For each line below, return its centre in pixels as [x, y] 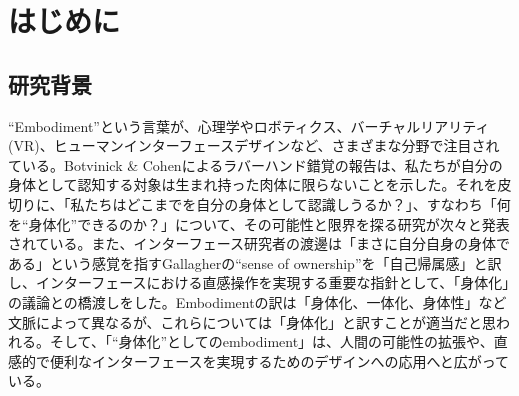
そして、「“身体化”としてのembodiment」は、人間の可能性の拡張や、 [271, 341]
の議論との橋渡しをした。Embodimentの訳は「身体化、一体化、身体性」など [257, 301]
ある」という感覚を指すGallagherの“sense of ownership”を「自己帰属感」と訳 [255, 262]
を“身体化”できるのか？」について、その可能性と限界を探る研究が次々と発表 [259, 223]
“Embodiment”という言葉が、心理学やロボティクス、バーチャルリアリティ [249, 125]
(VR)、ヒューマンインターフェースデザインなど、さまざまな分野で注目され [254, 145]
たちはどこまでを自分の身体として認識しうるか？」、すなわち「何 [297, 203]
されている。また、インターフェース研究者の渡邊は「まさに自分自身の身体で [259, 243]
